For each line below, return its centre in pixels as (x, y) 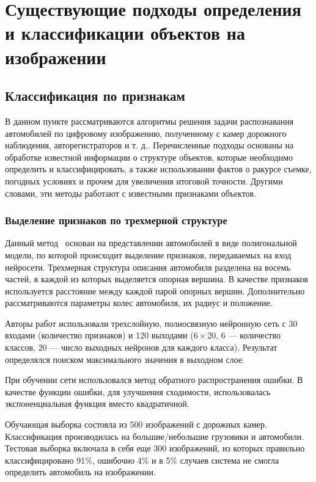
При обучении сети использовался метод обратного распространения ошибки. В (154, 380)
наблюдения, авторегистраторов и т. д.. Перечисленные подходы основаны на (149, 145)
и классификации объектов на (125, 33)
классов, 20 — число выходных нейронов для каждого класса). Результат (141, 347)
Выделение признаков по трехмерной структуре (116, 220)
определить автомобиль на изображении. (80, 472)
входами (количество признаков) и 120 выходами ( (99, 335)
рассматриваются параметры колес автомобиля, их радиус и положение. (139, 303)
